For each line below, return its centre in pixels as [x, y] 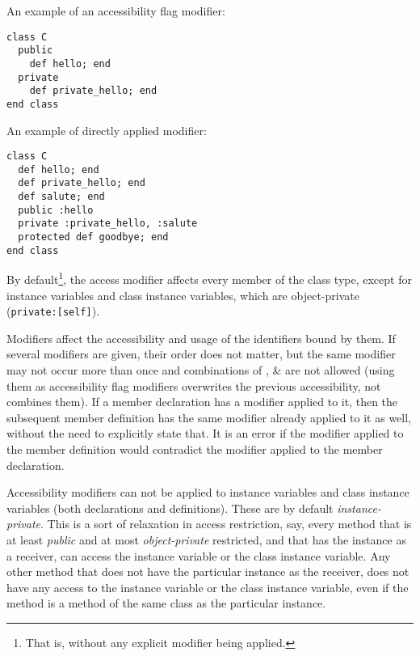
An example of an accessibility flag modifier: [116, 11]
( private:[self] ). [53, 311]
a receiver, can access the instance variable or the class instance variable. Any [199, 555]
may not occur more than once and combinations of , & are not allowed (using [201, 370]
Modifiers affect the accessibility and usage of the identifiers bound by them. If [201, 338]
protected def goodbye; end [93, 237]
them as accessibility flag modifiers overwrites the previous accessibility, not [194, 385]
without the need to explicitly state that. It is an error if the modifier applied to [205, 433]
